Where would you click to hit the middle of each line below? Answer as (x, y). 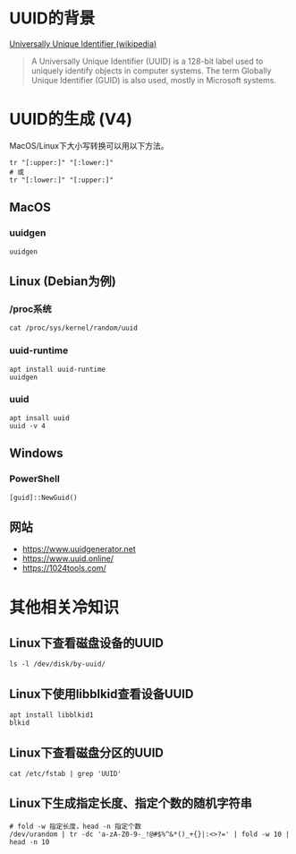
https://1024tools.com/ (64, 568)
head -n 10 (30, 842)
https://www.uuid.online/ (68, 559)
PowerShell (34, 479)
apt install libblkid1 (51, 715)
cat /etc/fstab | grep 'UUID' (66, 773)
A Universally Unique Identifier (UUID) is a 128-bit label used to (147, 61)
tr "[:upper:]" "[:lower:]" (62, 162)
